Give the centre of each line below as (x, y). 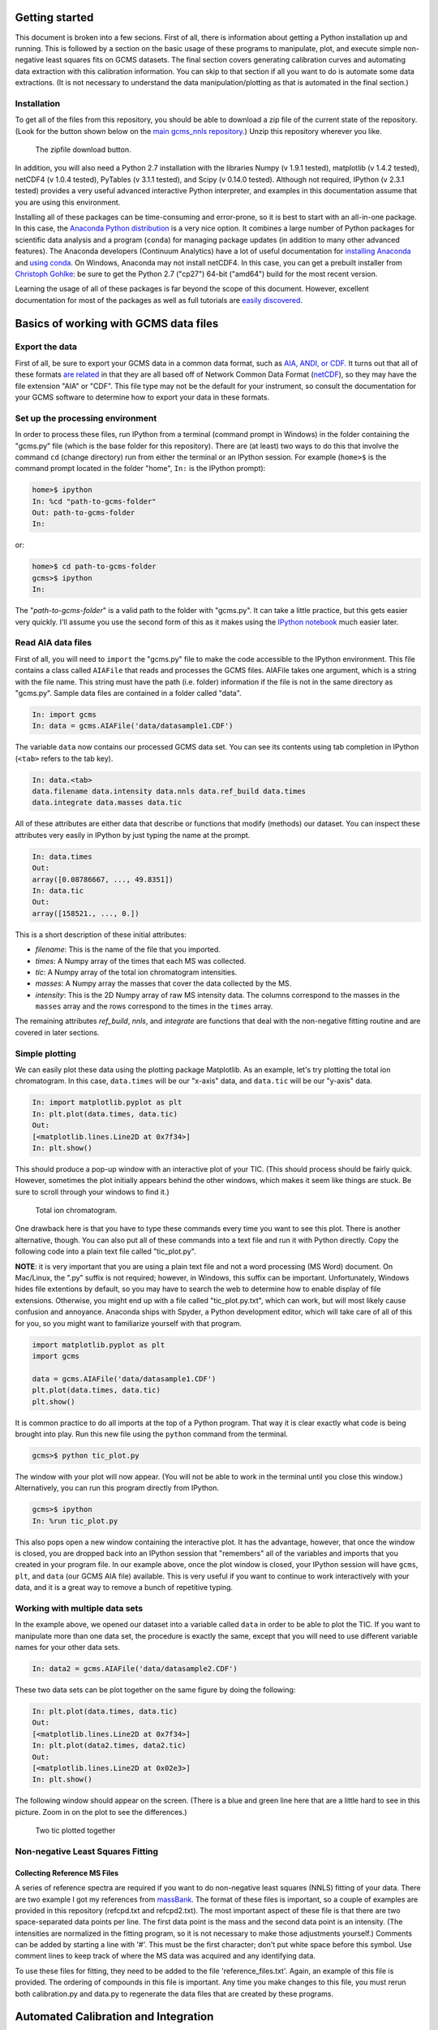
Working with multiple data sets (79, 1608)
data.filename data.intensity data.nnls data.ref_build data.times (169, 791)
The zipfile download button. (83, 149)
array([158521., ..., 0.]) (86, 913)
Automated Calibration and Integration (114, 2017)
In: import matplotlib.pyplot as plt (107, 1103)
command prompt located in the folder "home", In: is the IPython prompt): (140, 469)
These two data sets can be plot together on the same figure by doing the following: (155, 1690)
